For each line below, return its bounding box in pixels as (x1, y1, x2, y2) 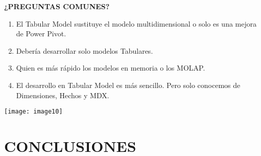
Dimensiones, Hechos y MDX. (16, 90, 109, 100)
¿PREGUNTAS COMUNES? (4, 1, 110, 11)
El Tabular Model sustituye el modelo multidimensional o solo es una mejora (16, 18, 257, 29)
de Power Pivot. (16, 28, 66, 39)
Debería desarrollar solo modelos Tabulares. (16, 45, 153, 56)
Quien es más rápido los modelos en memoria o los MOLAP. (16, 62, 205, 73)
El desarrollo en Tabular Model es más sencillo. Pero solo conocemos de (16, 79, 241, 90)
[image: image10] (4, 108, 63, 116)
